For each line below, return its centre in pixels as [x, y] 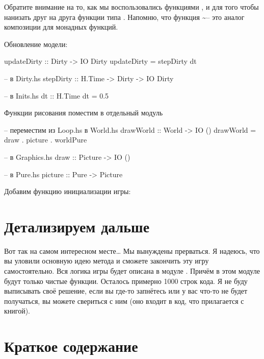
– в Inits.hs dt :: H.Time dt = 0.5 [57, 95]
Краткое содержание [71, 346]
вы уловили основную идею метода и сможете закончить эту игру [107, 261]
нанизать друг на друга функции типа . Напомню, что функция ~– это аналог [124, 17]
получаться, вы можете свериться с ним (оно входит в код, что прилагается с [124, 301]
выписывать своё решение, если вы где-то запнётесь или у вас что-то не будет [126, 291]
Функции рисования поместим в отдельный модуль [84, 113]
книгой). [17, 311]
